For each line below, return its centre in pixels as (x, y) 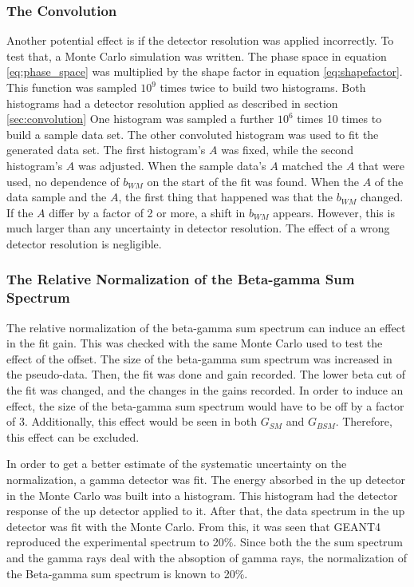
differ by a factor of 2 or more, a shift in (147, 212)
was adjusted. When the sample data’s (172, 165)
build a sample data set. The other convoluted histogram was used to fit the (193, 134)
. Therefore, (364, 421)
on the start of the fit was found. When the (253, 181)
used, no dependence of (63, 181)
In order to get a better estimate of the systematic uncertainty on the (177, 464)
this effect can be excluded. (73, 436)
